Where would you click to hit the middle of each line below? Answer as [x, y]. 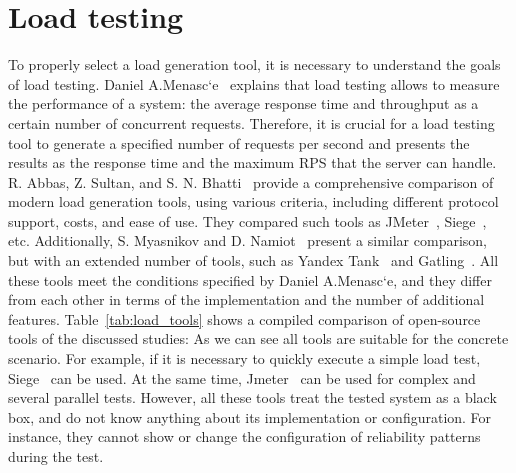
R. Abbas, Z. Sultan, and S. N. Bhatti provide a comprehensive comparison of [251, 181]
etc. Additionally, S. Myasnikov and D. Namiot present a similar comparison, [247, 240]
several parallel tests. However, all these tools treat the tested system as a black [252, 397]
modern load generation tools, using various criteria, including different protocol [253, 201]
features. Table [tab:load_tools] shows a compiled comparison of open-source [244, 318]
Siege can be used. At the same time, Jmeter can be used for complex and [242, 377]
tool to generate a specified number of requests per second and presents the [239, 142]
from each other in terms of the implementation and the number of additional [246, 299]
